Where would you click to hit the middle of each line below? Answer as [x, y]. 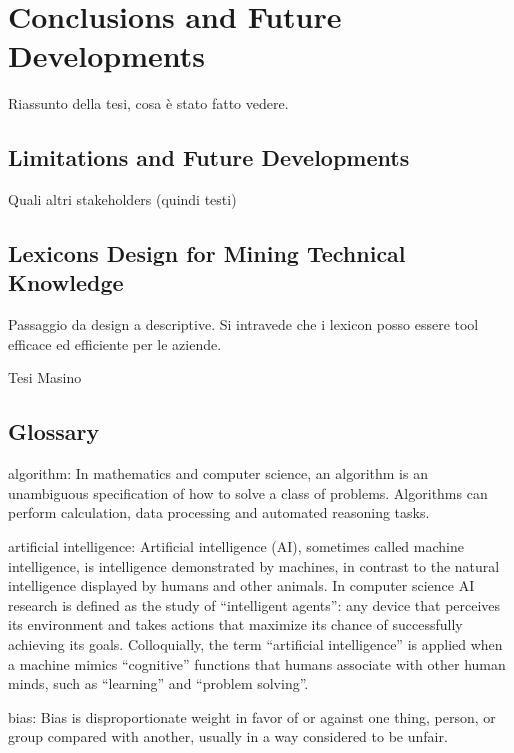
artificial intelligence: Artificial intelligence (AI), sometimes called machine [236, 546]
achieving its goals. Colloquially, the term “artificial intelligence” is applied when [255, 644]
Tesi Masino [45, 377]
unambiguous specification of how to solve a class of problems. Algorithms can [248, 492]
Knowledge [66, 282]
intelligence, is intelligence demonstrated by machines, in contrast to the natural [254, 565]
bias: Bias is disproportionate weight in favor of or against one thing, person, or [252, 716]
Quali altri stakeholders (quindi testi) [122, 199]
